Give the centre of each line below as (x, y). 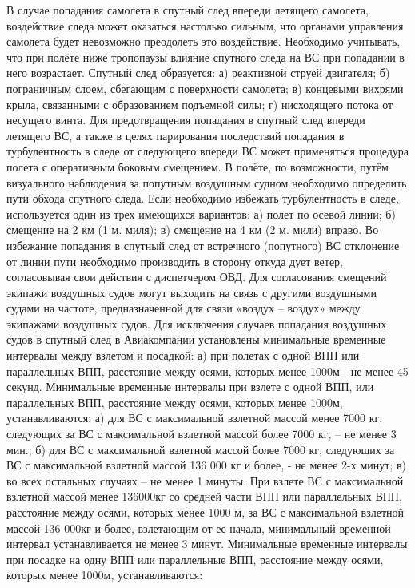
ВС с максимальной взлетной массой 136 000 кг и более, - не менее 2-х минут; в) (206, 465)
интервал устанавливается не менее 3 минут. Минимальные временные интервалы (207, 544)
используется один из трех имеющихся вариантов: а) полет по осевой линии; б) (201, 213)
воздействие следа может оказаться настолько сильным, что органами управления (205, 25)
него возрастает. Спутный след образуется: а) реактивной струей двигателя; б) (198, 72)
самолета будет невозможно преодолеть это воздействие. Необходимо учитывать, (204, 41)
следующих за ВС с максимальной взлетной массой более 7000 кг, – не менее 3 (202, 434)
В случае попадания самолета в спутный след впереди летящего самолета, (188, 10)
